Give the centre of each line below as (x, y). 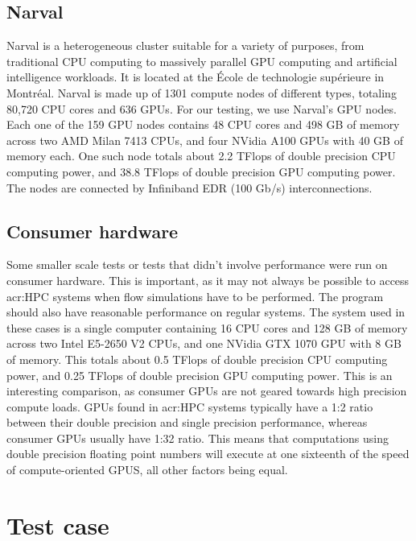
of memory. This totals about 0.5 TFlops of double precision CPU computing (197, 359)
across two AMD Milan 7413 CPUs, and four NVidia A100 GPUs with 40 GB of (205, 140)
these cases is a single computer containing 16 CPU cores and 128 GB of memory (207, 327)
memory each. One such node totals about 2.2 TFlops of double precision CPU (201, 156)
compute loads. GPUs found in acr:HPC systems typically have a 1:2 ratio (190, 406)
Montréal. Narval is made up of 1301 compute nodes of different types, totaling (202, 92)
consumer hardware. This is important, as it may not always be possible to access (208, 280)
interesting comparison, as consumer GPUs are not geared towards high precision (207, 391)
